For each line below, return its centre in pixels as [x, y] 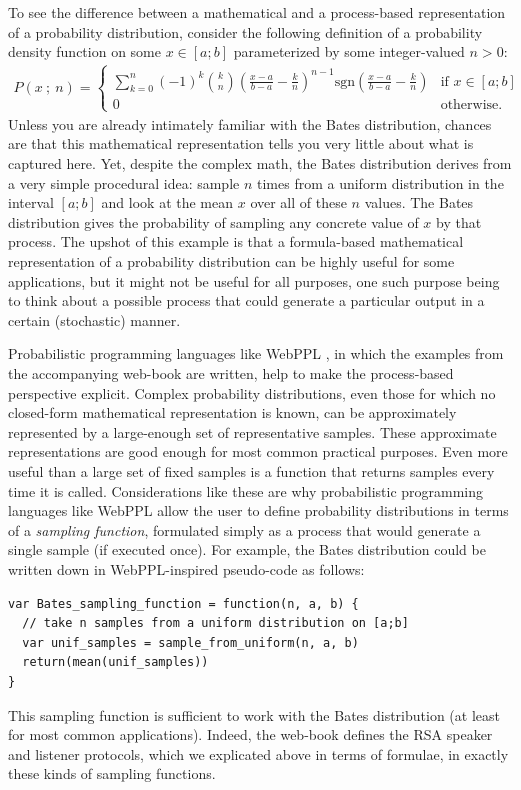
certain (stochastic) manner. [94, 319]
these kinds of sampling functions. [112, 773]
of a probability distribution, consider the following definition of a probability [245, 31]
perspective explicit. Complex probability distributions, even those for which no [252, 392]
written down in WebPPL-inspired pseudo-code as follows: [186, 568]
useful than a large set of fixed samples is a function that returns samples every [251, 470]
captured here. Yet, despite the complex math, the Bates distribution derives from [260, 163]
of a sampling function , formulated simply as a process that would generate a [244, 529]
